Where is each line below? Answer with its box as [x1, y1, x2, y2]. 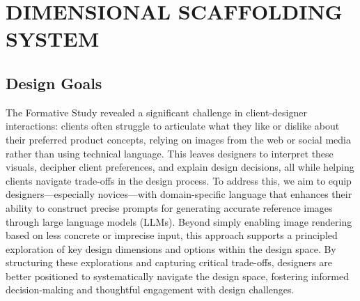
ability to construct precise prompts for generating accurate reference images [6, 200, 333, 215]
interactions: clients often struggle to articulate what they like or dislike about [6, 118, 340, 133]
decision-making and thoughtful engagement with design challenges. [6, 282, 295, 297]
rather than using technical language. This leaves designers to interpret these [6, 146, 334, 160]
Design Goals [6, 72, 102, 93]
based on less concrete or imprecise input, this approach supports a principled [6, 228, 338, 242]
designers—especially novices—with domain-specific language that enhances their [6, 187, 352, 201]
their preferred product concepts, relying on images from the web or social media [6, 132, 351, 146]
